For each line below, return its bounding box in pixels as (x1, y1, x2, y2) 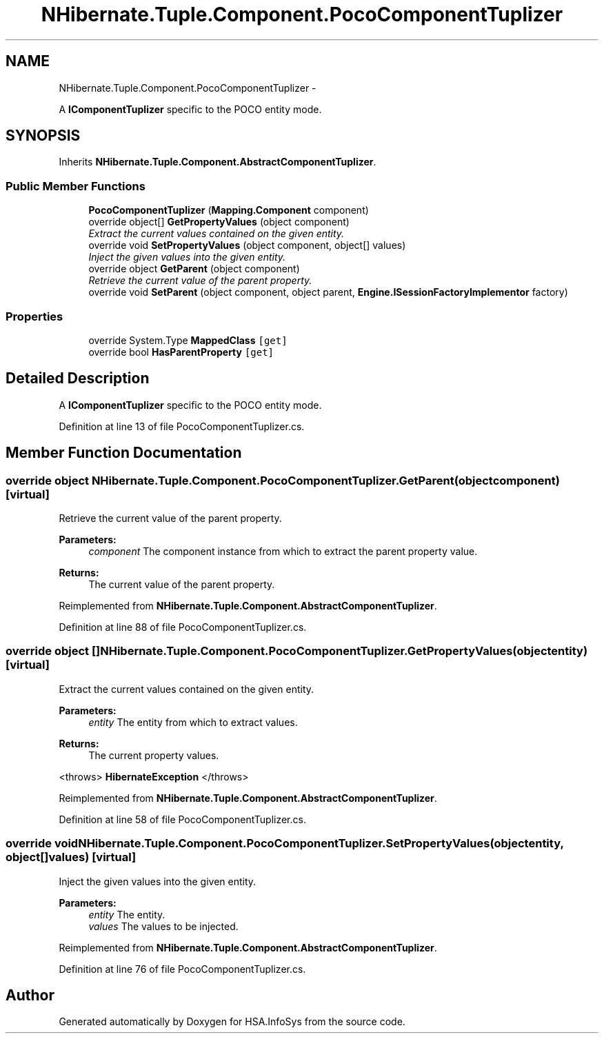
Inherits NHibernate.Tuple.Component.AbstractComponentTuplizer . (59, 156, 376, 168)
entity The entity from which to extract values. (88, 716, 298, 728)
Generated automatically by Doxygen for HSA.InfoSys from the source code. (59, 1016, 405, 1028)
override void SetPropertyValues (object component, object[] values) (88, 239, 406, 252)
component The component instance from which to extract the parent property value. (88, 545, 478, 557)
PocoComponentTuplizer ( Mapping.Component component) (88, 204, 369, 216)
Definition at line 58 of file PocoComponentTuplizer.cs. (59, 813, 306, 825)
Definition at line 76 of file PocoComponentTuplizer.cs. (59, 962, 306, 975)
